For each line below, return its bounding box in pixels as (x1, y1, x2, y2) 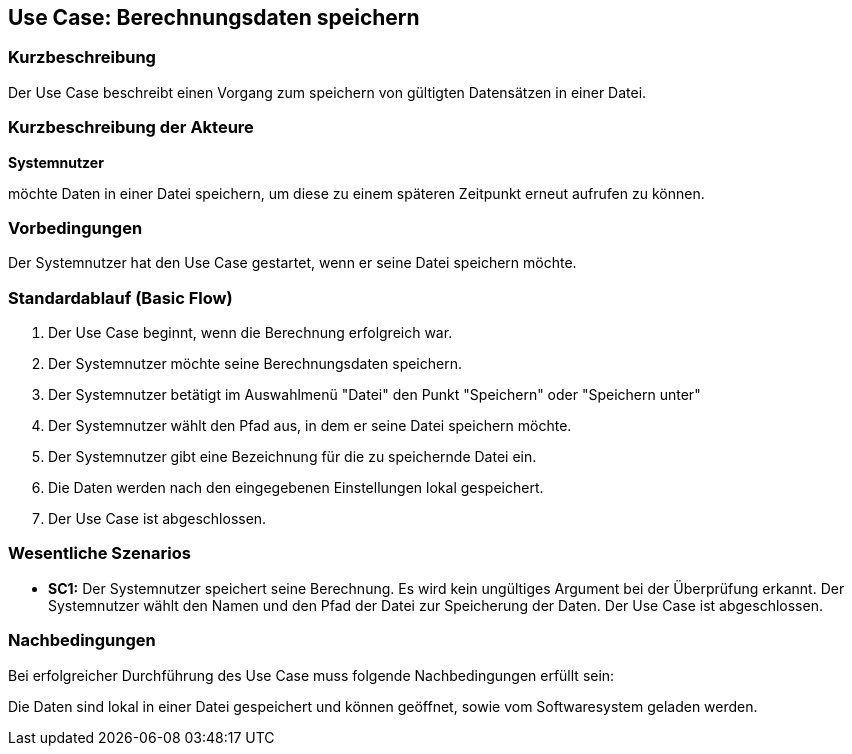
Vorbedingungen (8, 217, 143, 238)
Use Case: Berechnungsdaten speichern (8, 5, 420, 30)
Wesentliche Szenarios (8, 543, 191, 564)
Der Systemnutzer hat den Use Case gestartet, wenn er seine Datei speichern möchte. (8, 254, 577, 272)
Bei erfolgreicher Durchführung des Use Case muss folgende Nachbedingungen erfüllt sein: (8, 666, 615, 684)
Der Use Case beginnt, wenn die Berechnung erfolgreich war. (48, 324, 453, 342)
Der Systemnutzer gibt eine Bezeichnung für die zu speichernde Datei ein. (48, 448, 537, 466)
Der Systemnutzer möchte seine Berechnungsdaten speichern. (48, 355, 462, 373)
